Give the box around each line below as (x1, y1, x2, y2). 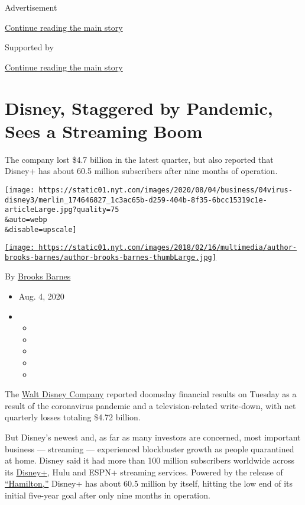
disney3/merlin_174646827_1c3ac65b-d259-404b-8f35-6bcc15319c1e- (5, 195, 267, 204)
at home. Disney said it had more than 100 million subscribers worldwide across (5, 454, 295, 467)
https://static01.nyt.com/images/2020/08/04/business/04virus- (38, 185, 293, 194)
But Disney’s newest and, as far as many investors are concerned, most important (5, 431, 301, 443)
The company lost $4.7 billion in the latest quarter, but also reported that (5, 153, 274, 165)
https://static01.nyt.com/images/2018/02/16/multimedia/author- (38, 243, 297, 252)
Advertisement (5, 1, 57, 13)
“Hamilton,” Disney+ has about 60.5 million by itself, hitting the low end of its (5, 477, 293, 490)
